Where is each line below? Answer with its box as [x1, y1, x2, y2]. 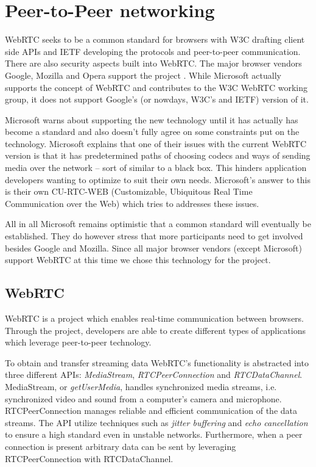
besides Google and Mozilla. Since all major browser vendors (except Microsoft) [5, 241, 302, 254]
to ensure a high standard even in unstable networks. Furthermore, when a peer [5, 428, 303, 441]
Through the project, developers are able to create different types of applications [5, 324, 306, 336]
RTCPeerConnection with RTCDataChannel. [5, 452, 174, 465]
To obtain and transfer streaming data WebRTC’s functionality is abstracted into [5, 356, 309, 369]
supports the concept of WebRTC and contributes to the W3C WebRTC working [5, 81, 307, 93]
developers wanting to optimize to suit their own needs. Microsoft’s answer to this [5, 173, 311, 186]
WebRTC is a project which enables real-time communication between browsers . [5, 312, 304, 325]
